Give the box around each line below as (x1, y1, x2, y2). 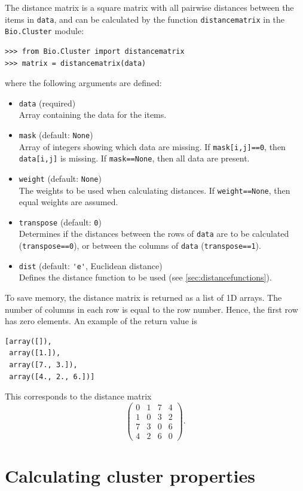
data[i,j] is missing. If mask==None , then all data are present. (19, 152, 250, 164)
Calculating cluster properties (5, 463, 255, 488)
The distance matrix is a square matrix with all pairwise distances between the (5, 1, 294, 13)
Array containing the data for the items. (19, 108, 167, 121)
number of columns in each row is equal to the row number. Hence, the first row (5, 303, 298, 315)
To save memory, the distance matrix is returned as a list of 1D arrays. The (5, 291, 282, 304)
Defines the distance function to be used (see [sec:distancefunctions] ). (19, 271, 272, 283)
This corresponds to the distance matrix (5, 390, 152, 402)
